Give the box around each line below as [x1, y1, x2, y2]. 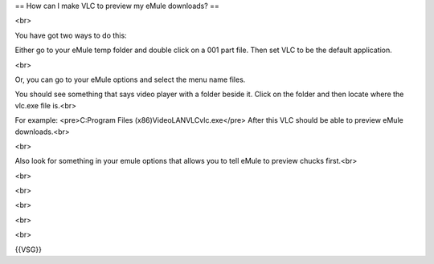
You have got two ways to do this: [14, 30, 128, 40]
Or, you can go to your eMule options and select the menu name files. [14, 75, 246, 84]
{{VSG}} [14, 245, 42, 254]
